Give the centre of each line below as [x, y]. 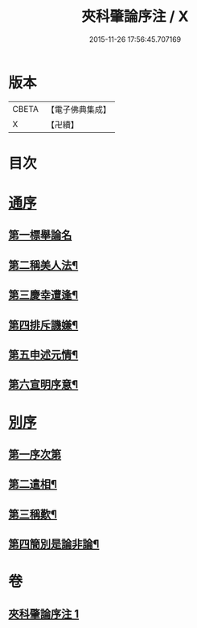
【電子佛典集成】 [78, 109]
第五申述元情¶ [43, 355]
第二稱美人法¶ [43, 265]
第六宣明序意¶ [43, 384]
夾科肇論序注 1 [44, 614]
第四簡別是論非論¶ [54, 544]
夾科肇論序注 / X [135, 17]
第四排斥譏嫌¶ [43, 325]
